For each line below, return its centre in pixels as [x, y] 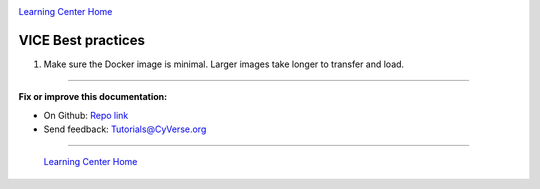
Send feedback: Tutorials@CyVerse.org [125, 129]
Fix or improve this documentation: [93, 97]
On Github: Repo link [86, 115]
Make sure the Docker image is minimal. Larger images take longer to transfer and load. [224, 64]
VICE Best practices [81, 40]
